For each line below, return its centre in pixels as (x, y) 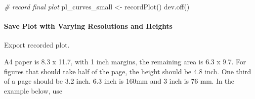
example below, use (33, 90)
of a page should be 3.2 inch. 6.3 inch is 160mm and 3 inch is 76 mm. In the (119, 81)
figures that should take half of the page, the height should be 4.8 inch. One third (128, 71)
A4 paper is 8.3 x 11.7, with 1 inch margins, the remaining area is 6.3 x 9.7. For (125, 61)
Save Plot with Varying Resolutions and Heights (88, 26)
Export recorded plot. (37, 45)
